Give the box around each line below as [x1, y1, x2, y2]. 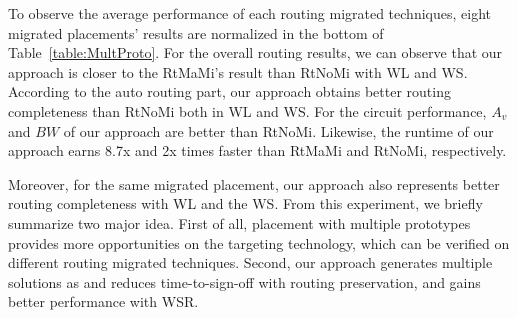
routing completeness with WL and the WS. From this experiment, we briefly [8, 193, 483, 214]
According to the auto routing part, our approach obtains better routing [8, 81, 451, 102]
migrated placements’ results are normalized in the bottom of [8, 22, 384, 43]
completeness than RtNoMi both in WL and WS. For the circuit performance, [8, 100, 487, 121]
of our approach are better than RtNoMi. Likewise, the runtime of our [63, 120, 494, 141]
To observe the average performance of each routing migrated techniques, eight [8, 3, 491, 23]
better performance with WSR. [8, 291, 199, 312]
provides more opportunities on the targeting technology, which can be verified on [8, 232, 510, 253]
